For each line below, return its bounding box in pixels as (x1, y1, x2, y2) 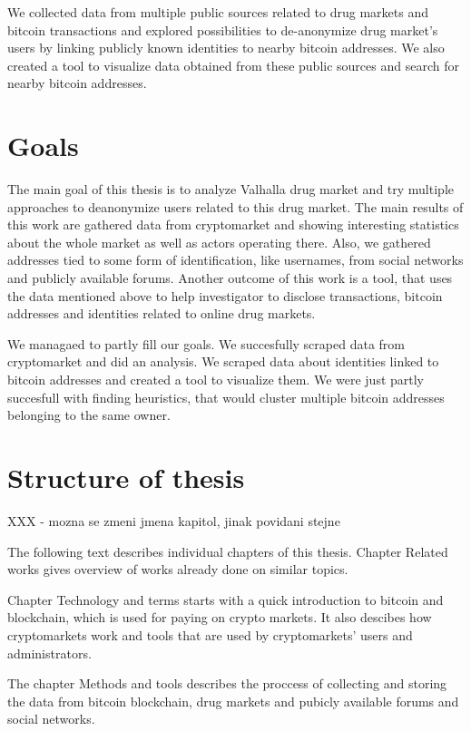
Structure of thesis (7, 459, 245, 495)
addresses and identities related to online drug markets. (7, 304, 316, 323)
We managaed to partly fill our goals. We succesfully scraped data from (7, 334, 405, 353)
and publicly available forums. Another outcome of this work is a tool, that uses (7, 268, 453, 288)
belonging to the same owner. (7, 405, 171, 424)
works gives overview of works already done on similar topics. (7, 560, 348, 579)
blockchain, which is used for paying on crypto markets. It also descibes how (7, 608, 432, 627)
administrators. (7, 643, 92, 662)
